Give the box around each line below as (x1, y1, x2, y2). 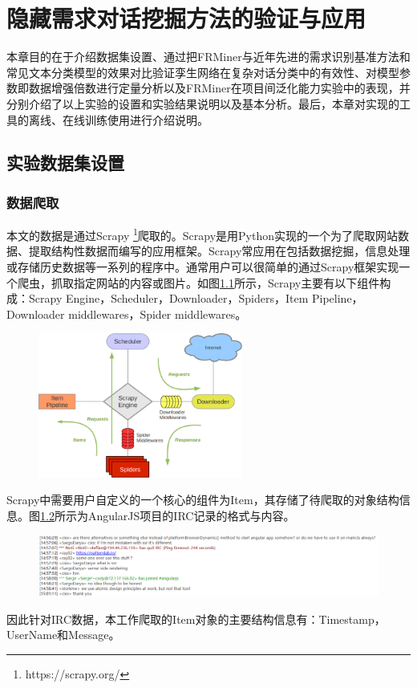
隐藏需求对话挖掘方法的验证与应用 (6, 2, 366, 35)
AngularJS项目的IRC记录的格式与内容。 (87, 507, 295, 524)
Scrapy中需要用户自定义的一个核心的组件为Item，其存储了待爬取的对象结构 (6, 491, 399, 508)
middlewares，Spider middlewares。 (68, 305, 247, 322)
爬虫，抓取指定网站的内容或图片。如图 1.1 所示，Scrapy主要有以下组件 (17, 274, 380, 291)
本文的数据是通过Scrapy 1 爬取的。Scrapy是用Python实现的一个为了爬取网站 (6, 225, 398, 243)
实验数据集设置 (6, 150, 124, 175)
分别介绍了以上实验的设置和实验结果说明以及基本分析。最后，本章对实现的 (6, 95, 399, 112)
